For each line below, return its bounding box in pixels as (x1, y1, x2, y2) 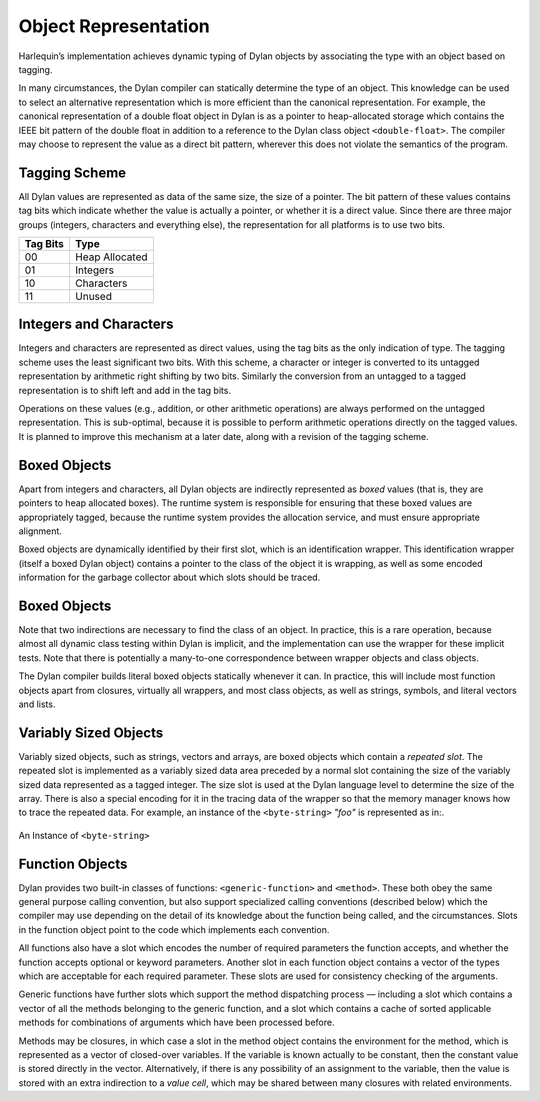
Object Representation (18, 15, 210, 37)
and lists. (18, 698, 56, 710)
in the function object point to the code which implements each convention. (18, 923, 330, 935)
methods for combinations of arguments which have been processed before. (18, 1016, 335, 1029)
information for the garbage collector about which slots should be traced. (18, 571, 321, 584)
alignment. (18, 525, 62, 537)
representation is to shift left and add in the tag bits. (18, 384, 232, 396)
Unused (75, 289, 112, 303)
